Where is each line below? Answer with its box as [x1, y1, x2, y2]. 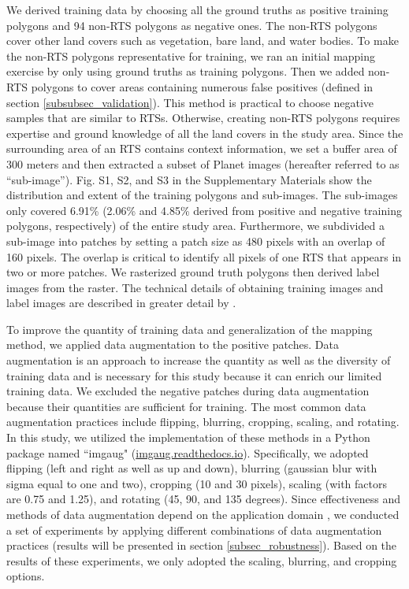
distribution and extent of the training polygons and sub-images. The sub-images [6, 187, 398, 203]
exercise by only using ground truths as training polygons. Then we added [6, 63, 365, 80]
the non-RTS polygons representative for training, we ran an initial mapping [6, 47, 376, 64]
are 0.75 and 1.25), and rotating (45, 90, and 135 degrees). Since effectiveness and [6, 491, 401, 507]
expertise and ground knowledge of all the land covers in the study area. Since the [6, 124, 403, 141]
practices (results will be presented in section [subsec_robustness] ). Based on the [6, 537, 397, 554]
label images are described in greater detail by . [6, 294, 236, 311]
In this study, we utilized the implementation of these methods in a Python [6, 429, 370, 446]
